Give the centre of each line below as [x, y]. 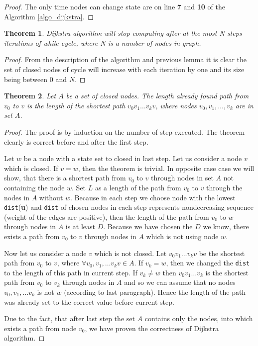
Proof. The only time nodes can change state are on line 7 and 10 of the [115, 6]
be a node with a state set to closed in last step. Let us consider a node [133, 158]
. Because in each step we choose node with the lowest [153, 197]
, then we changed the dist [208, 263]
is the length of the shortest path [76, 105]
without [51, 197]
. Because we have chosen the [148, 226]
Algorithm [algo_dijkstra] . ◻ [49, 16]
